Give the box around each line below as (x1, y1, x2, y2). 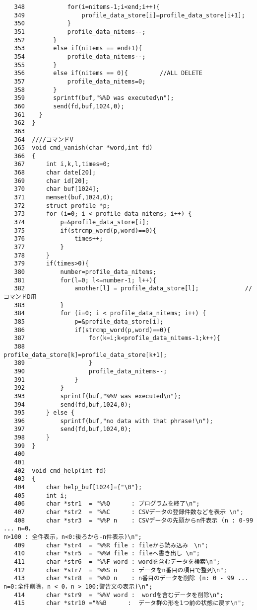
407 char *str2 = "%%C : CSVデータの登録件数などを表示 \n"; (14, 509, 244, 516)
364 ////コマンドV (14, 136, 73, 143)
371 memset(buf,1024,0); (14, 194, 114, 201)
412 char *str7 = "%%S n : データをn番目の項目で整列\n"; (14, 566, 227, 574)
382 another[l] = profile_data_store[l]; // (14, 285, 253, 292)
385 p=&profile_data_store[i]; (14, 318, 164, 325)
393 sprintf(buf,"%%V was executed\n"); (14, 392, 181, 400)
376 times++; (14, 235, 103, 243)
